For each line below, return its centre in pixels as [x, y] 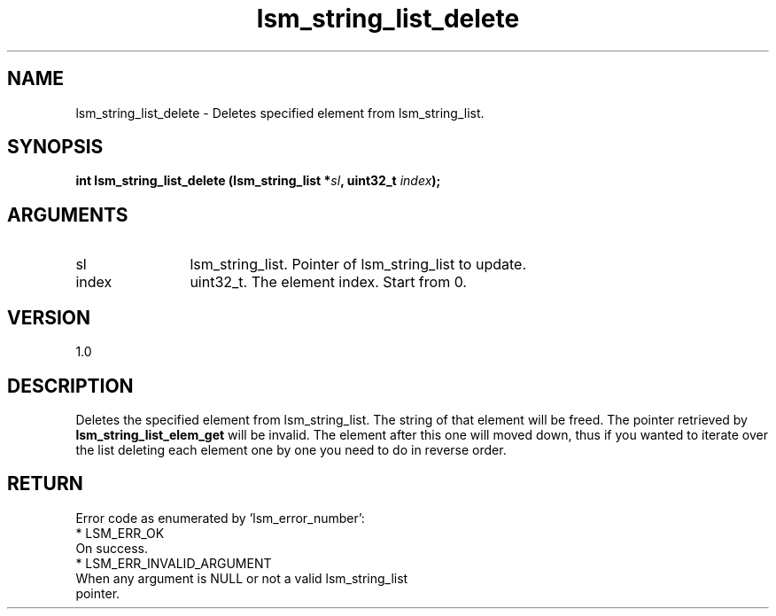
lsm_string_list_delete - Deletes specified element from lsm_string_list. [280, 113]
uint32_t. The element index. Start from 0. [328, 282]
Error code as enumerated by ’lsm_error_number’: [220, 518]
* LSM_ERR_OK [120, 533]
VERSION [49, 317]
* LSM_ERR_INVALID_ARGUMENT [174, 563]
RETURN [45, 484]
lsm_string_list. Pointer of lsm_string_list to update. [358, 265]
